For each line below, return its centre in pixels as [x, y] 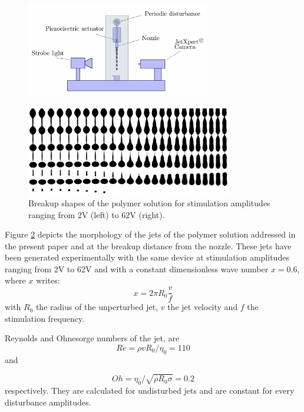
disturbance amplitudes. [48, 402]
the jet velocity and [203, 307]
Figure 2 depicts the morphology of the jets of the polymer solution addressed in [150, 234]
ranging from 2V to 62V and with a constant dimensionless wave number [137, 268]
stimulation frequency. [45, 318]
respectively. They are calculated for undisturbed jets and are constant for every [150, 390]
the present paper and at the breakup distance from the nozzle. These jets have [148, 245]
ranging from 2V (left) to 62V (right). [97, 214]
